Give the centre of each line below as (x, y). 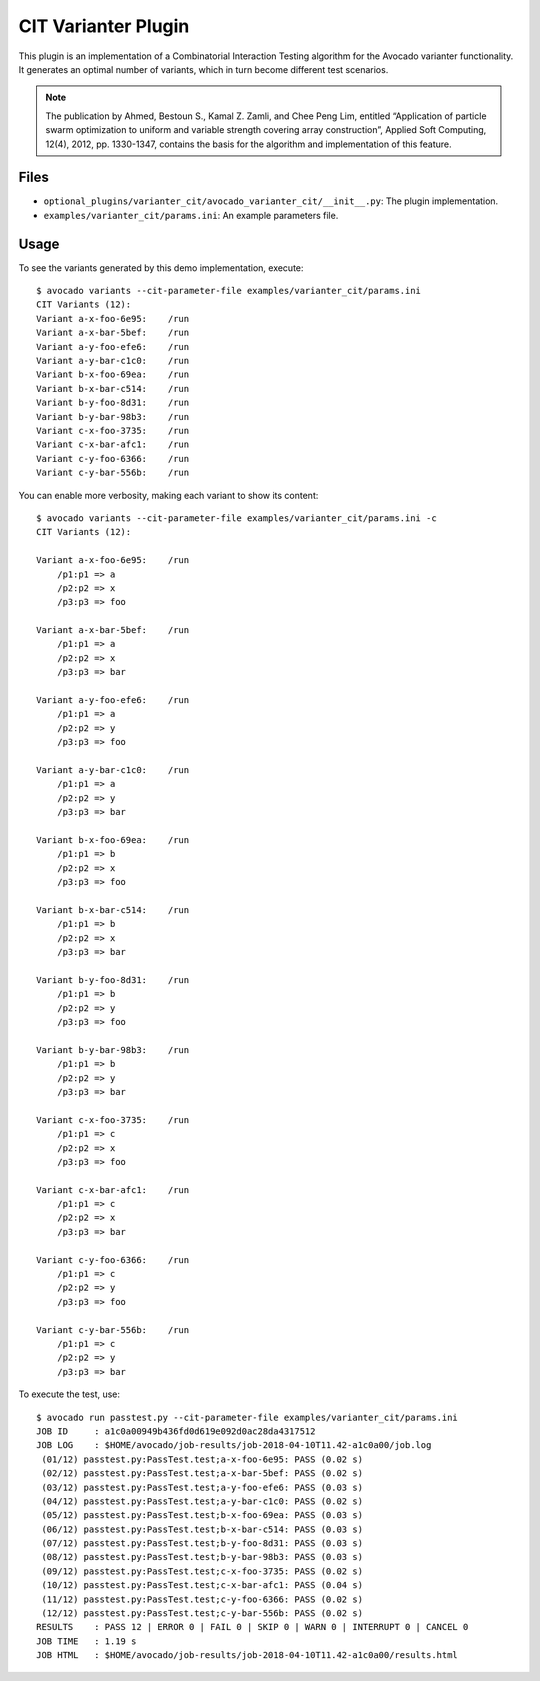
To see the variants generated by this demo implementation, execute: (161, 267)
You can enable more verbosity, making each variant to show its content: (168, 495)
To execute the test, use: (69, 1394)
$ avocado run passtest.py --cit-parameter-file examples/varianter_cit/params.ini (247, 1417)
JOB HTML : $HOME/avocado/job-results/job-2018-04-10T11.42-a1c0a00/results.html (247, 1655)
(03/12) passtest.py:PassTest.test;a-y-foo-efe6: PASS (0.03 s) (202, 1487)
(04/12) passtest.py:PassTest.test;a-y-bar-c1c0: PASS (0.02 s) (202, 1501)
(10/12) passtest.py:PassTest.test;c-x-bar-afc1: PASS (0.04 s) (202, 1585)
